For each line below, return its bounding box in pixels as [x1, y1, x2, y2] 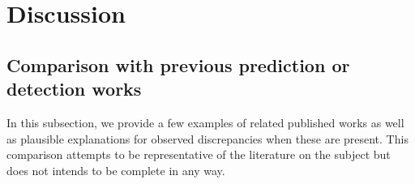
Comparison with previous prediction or [6, 52, 350, 77]
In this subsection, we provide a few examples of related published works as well [6, 113, 404, 131]
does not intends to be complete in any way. [6, 161, 225, 178]
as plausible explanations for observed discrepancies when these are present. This [6, 130, 409, 147]
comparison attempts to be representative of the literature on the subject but [6, 146, 391, 163]
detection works [6, 76, 142, 101]
